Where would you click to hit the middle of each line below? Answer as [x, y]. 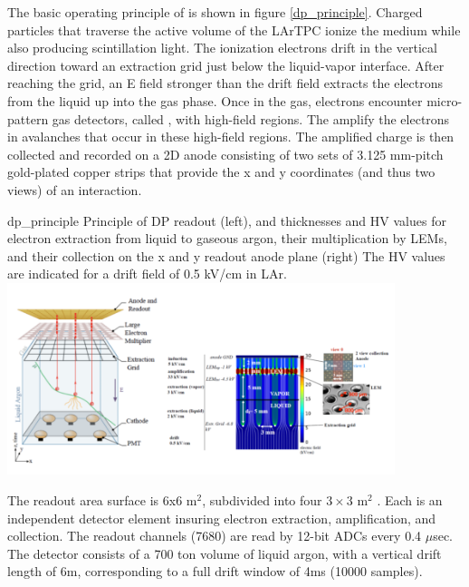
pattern [28, 118]
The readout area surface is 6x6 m [102, 500]
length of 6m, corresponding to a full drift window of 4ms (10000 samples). [215, 571]
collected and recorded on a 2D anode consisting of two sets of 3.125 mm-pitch [225, 154]
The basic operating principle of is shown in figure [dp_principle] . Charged [215, 12]
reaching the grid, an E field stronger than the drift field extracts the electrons [225, 83]
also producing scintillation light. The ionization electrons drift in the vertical [222, 48]
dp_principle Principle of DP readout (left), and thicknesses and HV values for [227, 220]
